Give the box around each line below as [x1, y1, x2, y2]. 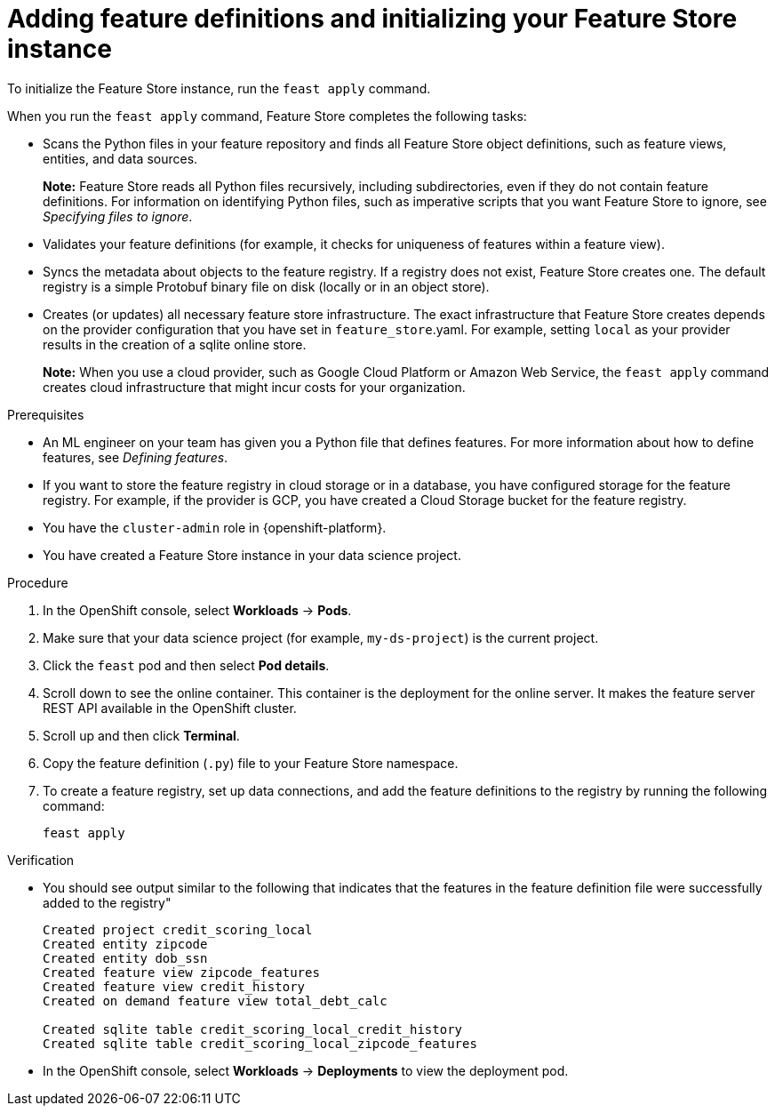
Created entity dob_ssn [43, 950, 208, 965]
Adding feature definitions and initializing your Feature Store [7, 4, 738, 34]
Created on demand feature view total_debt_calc [43, 993, 387, 1008]
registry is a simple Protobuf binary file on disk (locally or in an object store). [43, 278, 490, 294]
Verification [7, 852, 75, 868]
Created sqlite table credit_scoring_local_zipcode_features [43, 1036, 477, 1051]
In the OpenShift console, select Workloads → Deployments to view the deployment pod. [43, 1062, 569, 1078]
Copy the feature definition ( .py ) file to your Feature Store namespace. [43, 755, 459, 771]
